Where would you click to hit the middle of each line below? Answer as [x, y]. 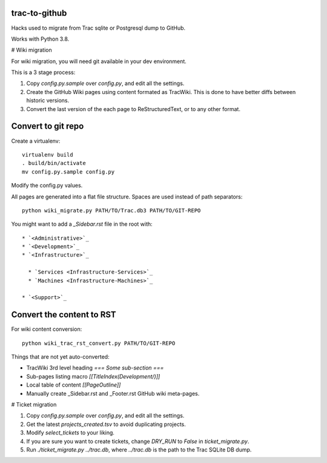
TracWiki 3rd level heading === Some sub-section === [95, 368]
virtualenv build [48, 154]
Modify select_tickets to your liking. [71, 433]
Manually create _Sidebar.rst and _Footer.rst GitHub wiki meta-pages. [113, 393]
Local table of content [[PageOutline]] [74, 385]
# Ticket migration [34, 405]
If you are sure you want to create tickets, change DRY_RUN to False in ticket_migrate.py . [138, 441]
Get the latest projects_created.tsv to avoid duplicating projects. [106, 424]
